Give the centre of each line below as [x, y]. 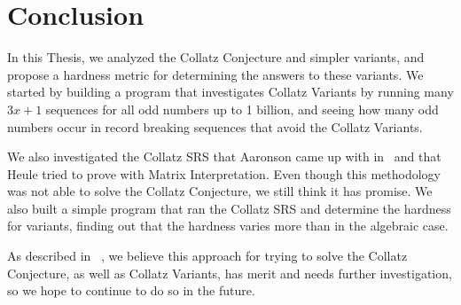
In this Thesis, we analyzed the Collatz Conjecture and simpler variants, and [216, 57]
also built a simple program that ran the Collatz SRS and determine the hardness [229, 208]
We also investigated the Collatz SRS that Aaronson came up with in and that [224, 156]
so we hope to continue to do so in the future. [131, 290]
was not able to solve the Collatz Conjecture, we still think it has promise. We [220, 191]
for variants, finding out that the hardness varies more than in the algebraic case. [228, 226]
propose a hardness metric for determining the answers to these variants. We [215, 74]
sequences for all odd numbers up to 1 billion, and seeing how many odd [242, 109]
